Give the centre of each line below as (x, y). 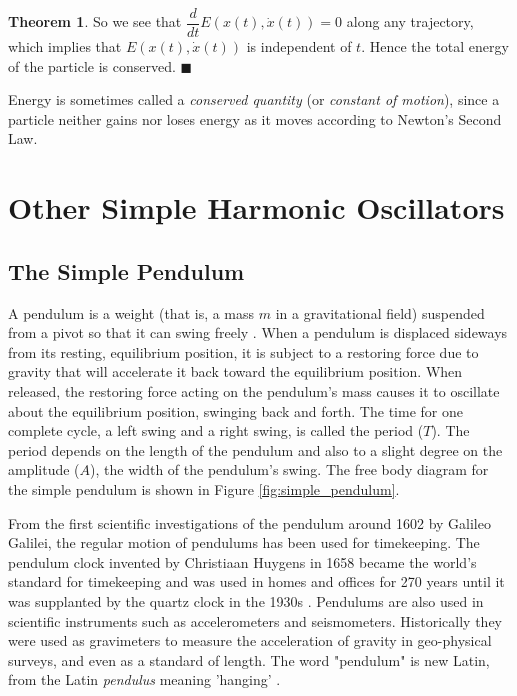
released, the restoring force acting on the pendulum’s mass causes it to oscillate (254, 390)
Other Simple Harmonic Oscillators (256, 207)
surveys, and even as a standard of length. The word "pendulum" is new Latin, (249, 659)
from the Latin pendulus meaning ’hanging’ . (144, 679)
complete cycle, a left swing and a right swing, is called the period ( (216, 430)
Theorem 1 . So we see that (95, 21)
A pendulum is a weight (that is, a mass (131, 312)
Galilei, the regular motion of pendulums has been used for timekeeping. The (244, 542)
